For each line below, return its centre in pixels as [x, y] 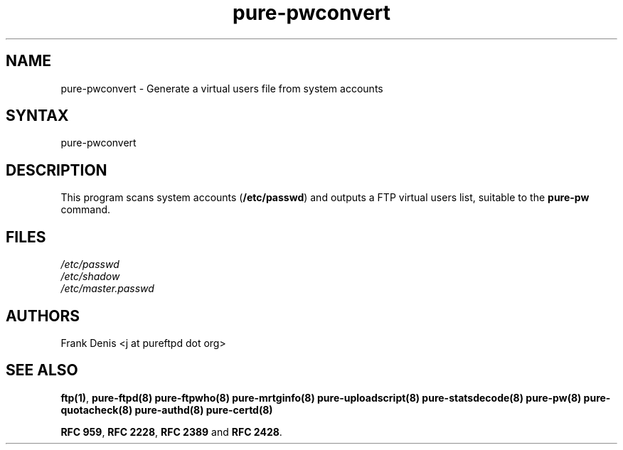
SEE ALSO [42, 370]
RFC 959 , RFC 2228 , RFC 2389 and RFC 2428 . [171, 432]
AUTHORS [43, 316]
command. [86, 210]
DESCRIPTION [57, 170]
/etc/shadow [90, 277]
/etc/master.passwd [107, 289]
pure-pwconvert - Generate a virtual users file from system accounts [222, 88]
